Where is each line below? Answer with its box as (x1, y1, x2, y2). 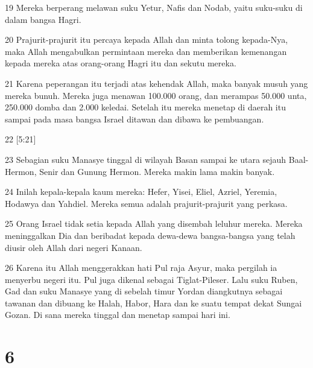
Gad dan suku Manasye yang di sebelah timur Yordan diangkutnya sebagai (5, 285, 283, 297)
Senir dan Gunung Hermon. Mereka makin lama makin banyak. (39, 165, 275, 177)
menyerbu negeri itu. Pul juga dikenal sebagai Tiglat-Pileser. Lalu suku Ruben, (5, 273, 298, 285)
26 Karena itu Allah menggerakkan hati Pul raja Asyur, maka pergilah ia (5, 261, 277, 274)
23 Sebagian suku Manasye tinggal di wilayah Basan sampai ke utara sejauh (5, 153, 286, 165)
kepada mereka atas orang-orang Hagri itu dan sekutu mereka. (5, 57, 236, 69)
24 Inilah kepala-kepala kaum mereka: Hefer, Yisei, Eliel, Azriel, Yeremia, (5, 185, 277, 198)
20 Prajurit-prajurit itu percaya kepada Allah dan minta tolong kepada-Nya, (5, 33, 288, 46)
